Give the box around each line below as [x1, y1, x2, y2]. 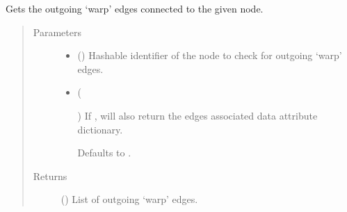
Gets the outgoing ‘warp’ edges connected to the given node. [6, 1, 264, 15]
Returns [33, 168, 67, 183]
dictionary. [77, 122, 123, 136]
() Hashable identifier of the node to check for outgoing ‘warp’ [77, 48, 342, 63]
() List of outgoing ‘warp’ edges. [60, 192, 198, 206]
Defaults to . [77, 145, 131, 160]
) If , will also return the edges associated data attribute [77, 108, 318, 122]
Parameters [33, 24, 81, 39]
